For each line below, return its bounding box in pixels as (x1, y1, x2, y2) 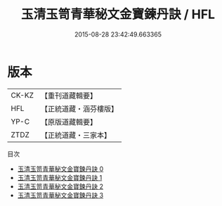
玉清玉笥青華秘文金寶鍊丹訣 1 (17, 173, 103, 181)
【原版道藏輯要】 (40, 117, 97, 127)
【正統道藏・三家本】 (40, 130, 111, 140)
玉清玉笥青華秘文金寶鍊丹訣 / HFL (20, 6, 216, 22)
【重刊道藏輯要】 (40, 91, 97, 101)
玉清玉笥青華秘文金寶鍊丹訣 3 (17, 191, 104, 199)
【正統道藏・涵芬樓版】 (40, 103, 118, 113)
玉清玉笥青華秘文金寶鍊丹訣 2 (17, 182, 104, 191)
